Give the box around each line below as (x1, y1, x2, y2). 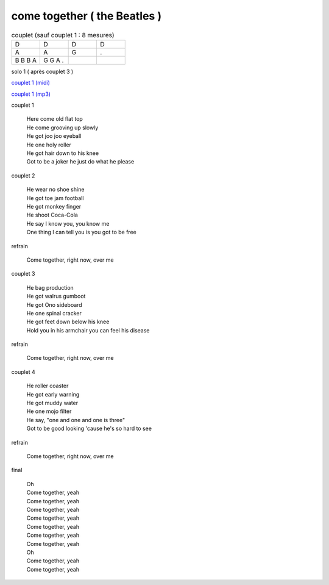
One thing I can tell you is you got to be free (26, 229, 136, 236)
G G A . (43, 56, 64, 64)
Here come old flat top (26, 115, 83, 123)
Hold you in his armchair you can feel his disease (26, 326, 150, 334)
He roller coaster (26, 382, 69, 390)
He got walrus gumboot (26, 293, 86, 300)
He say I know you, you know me (26, 220, 110, 227)
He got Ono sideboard (26, 301, 82, 308)
